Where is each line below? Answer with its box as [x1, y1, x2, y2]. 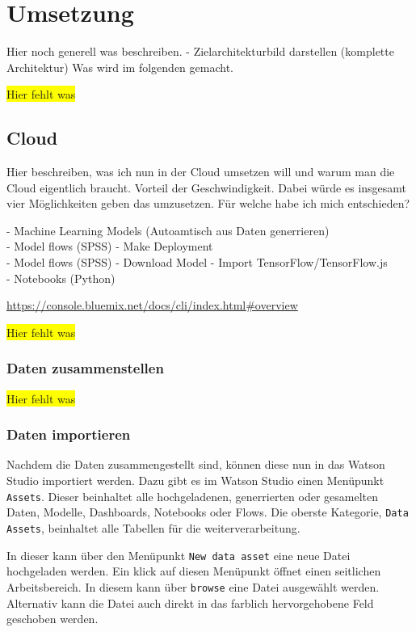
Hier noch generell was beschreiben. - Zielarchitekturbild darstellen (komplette [6, 43, 394, 60]
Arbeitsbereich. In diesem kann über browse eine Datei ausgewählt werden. [6, 578, 380, 595]
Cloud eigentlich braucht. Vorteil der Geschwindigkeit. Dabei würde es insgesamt [6, 179, 407, 196]
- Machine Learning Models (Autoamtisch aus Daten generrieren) [6, 221, 330, 238]
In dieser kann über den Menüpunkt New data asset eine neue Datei [6, 546, 351, 563]
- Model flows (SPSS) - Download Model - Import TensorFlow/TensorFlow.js [6, 254, 388, 271]
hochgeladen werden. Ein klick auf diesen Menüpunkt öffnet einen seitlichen [6, 562, 381, 579]
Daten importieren [6, 424, 131, 445]
